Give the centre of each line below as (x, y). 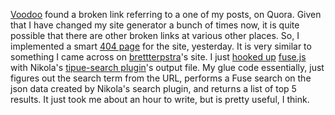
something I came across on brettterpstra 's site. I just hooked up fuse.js (158, 57)
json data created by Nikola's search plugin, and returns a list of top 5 (153, 88)
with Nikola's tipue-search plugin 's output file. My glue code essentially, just (167, 67)
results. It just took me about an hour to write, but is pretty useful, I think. (160, 99)
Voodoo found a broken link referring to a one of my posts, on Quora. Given (166, 14)
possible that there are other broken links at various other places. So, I (155, 35)
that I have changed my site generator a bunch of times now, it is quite (155, 25)
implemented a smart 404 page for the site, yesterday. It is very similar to (161, 46)
